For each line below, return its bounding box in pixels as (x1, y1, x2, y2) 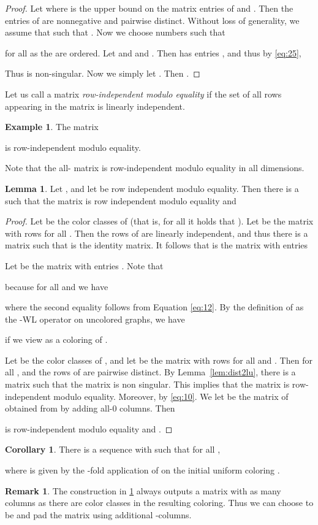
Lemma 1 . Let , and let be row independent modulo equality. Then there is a (5, 182, 299, 194)
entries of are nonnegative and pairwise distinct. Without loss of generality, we (5, 13, 300, 26)
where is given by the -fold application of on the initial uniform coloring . (5, 464, 280, 477)
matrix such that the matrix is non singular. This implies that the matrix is (5, 378, 290, 391)
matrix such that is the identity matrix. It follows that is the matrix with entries (5, 239, 308, 251)
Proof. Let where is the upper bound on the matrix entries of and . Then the (5, 2, 293, 14)
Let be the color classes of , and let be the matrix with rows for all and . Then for (5, 353, 312, 366)
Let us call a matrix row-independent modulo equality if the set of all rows (5, 87, 282, 100)
